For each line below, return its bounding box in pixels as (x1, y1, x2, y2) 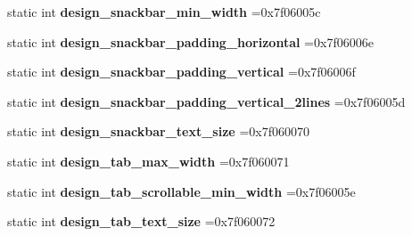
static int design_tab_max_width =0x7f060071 (7, 151, 290, 170)
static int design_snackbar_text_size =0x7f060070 (7, 122, 309, 141)
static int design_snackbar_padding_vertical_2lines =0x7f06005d (7, 92, 406, 110)
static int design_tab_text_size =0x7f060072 (7, 212, 276, 231)
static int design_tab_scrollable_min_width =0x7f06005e (7, 182, 356, 200)
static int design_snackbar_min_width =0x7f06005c (7, 3, 321, 20)
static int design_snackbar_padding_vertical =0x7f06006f (7, 62, 356, 81)
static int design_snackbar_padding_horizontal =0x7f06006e (7, 32, 374, 51)
